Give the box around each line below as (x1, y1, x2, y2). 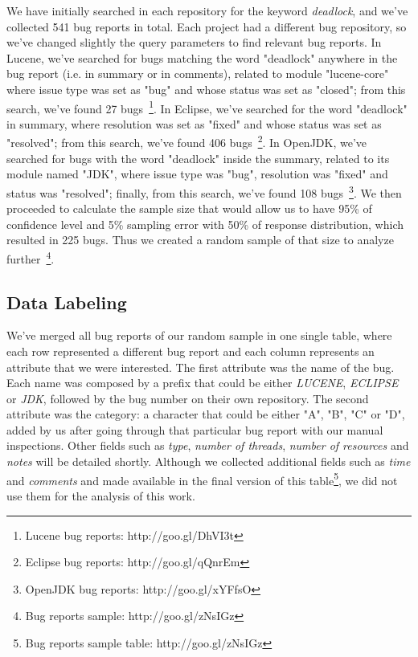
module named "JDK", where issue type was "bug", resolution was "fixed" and (6, 165, 388, 182)
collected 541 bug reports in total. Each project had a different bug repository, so (6, 18, 407, 35)
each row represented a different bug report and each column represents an (6, 342, 375, 359)
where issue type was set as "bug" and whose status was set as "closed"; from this (6, 80, 406, 97)
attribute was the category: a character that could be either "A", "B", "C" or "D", (6, 406, 405, 422)
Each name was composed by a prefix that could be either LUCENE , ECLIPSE (6, 374, 399, 391)
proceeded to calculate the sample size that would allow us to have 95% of (6, 200, 372, 217)
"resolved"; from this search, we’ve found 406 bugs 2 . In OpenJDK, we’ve (6, 132, 367, 151)
